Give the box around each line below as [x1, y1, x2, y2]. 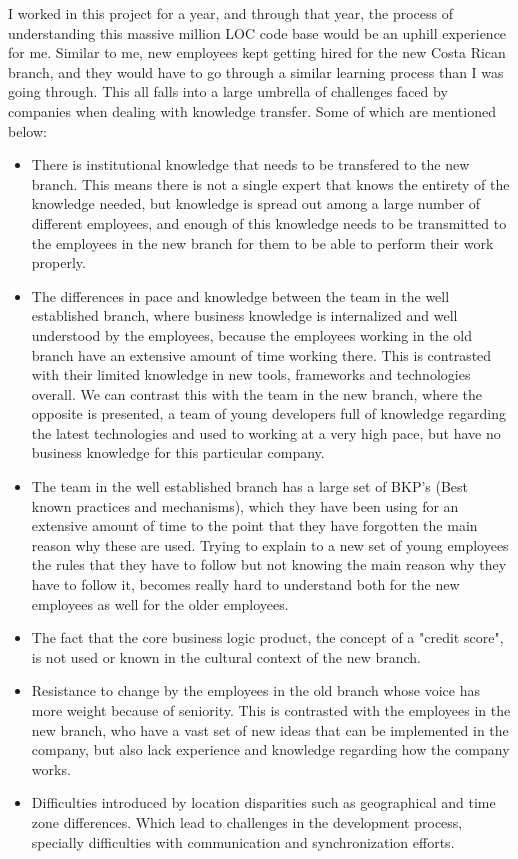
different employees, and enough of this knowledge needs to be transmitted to [31, 212, 507, 233]
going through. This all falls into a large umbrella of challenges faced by [8, 81, 448, 102]
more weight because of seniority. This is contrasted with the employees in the [31, 700, 511, 720]
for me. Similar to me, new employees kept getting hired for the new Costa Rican [8, 42, 506, 63]
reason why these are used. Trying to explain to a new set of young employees [31, 534, 509, 555]
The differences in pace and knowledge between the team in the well [31, 285, 450, 306]
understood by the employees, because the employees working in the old [31, 324, 472, 345]
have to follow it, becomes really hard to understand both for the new [31, 574, 460, 595]
